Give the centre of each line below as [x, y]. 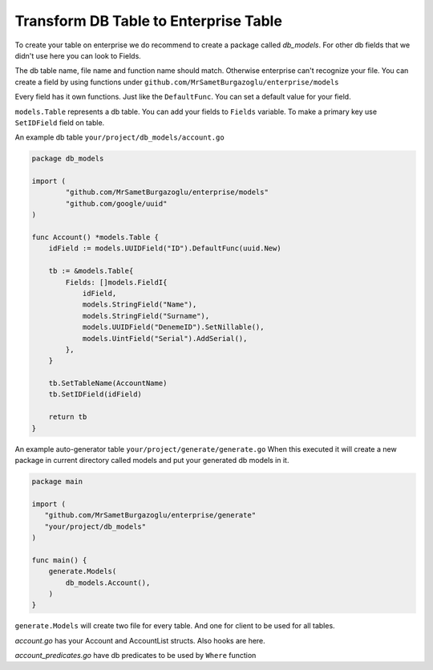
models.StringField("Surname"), [146, 316]
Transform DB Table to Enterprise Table [148, 21]
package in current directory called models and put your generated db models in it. [152, 461]
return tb [68, 417]
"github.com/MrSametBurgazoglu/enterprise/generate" [150, 515]
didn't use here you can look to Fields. [78, 55]
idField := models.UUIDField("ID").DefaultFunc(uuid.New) [165, 248]
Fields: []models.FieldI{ [116, 282]
